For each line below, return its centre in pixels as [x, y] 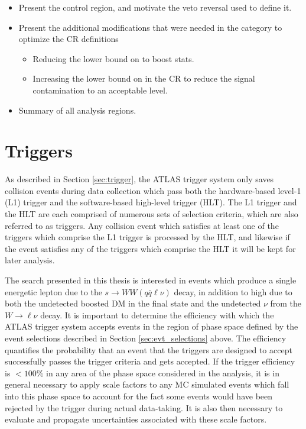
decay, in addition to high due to [233, 291]
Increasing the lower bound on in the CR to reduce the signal [144, 78]
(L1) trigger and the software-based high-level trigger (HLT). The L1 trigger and [151, 202]
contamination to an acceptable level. [100, 90]
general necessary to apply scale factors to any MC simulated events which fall [147, 384]
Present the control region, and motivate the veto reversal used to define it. [155, 7]
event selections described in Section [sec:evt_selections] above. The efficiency [146, 338]
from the [286, 303]
